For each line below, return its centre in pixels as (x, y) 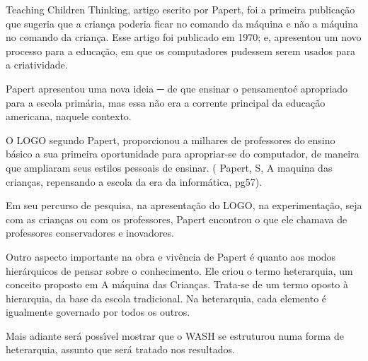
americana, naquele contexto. (69, 116)
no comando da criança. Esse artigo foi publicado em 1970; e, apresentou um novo (184, 37)
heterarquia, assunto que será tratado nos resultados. (120, 349)
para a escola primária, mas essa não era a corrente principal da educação (166, 102)
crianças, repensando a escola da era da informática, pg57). (134, 181)
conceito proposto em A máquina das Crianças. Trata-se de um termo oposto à (177, 284)
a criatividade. (37, 65)
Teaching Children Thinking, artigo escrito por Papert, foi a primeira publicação (180, 9)
